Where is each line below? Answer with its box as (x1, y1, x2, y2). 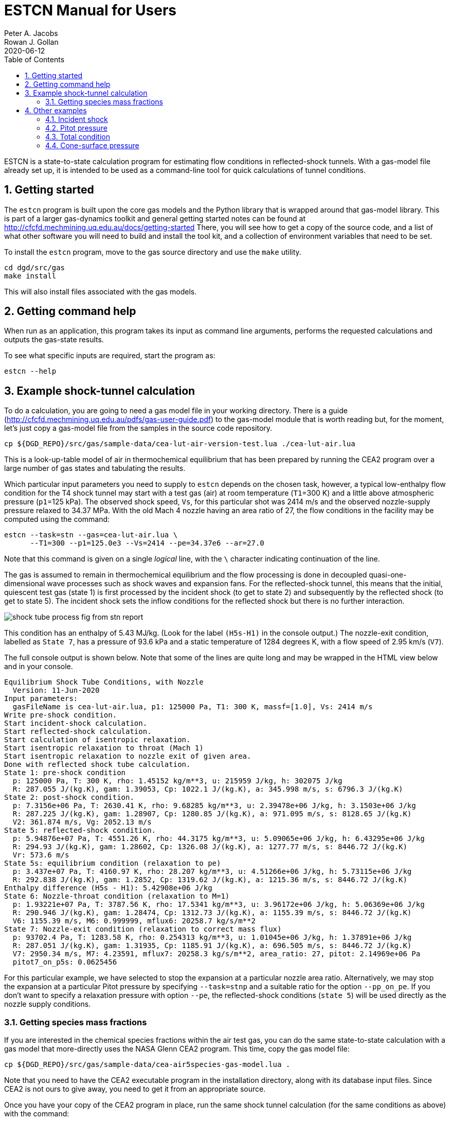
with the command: (4, 1109, 69, 1118)
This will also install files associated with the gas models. (4, 287, 197, 296)
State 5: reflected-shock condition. (4, 826, 156, 835)
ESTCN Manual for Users (4, 2, 176, 19)
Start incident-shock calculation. (4, 719, 148, 728)
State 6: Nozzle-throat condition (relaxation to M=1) (4, 892, 230, 901)
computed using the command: (4, 515, 110, 524)
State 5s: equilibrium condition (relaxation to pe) (4, 859, 221, 868)
